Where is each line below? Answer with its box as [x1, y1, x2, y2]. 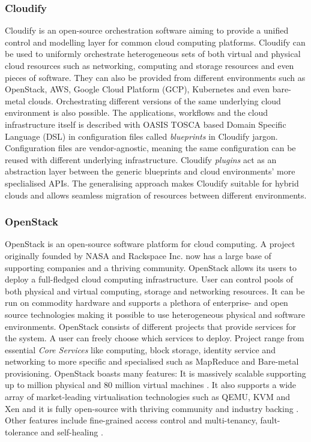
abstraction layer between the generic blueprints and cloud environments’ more [5, 165, 295, 178]
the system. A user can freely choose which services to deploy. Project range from [5, 332, 304, 344]
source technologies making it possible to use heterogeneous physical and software [5, 308, 306, 320]
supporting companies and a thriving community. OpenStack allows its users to [5, 261, 297, 273]
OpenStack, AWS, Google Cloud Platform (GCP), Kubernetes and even [5, 83, 270, 95]
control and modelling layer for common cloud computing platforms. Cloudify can [5, 35, 306, 48]
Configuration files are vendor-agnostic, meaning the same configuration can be [5, 142, 296, 154]
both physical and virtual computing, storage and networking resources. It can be [5, 284, 305, 297]
